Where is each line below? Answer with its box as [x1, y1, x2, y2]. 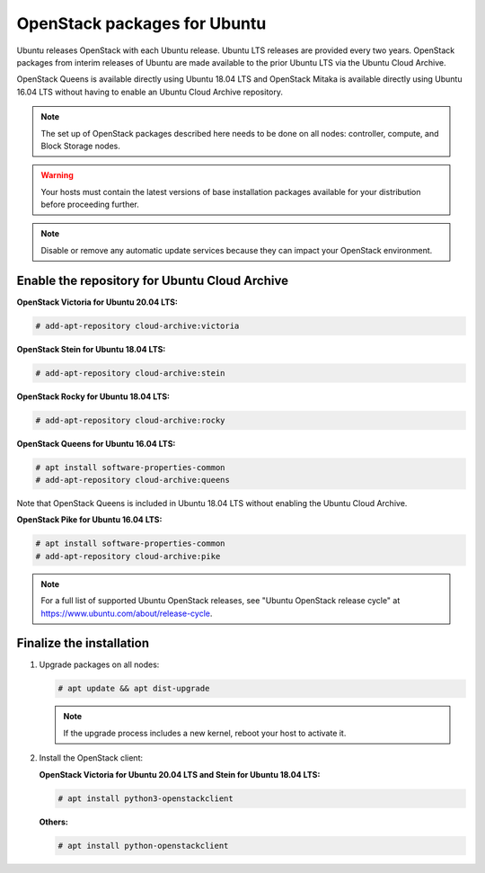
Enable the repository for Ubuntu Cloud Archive [16, 272, 289, 288]
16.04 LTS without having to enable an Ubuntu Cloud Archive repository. [16, 86, 283, 97]
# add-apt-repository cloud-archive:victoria [35, 320, 240, 331]
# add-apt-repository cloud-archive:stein [35, 368, 225, 378]
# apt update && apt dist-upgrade [57, 683, 210, 694]
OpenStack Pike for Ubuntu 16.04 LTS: [16, 514, 163, 525]
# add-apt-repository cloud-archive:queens [35, 475, 231, 485]
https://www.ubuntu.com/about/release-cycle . [40, 608, 213, 619]
